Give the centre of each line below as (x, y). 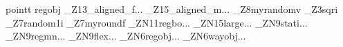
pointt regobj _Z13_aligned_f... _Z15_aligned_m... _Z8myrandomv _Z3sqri (172, 9)
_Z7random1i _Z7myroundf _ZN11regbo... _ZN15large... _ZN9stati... (157, 22)
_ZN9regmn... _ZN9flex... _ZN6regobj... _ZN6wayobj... (126, 36)
